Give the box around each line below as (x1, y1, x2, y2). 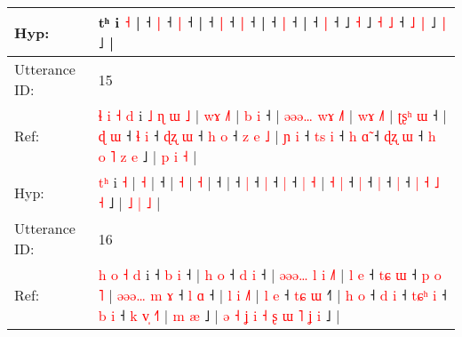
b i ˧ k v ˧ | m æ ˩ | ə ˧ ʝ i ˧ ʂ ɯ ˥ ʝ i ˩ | (98, 305, 340, 325)
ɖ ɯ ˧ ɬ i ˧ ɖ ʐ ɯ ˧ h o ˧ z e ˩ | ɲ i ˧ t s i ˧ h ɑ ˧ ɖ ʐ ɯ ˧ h (98, 125, 436, 146)
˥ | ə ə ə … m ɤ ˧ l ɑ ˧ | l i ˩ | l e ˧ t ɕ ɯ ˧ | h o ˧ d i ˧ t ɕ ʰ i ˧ (98, 285, 447, 305)
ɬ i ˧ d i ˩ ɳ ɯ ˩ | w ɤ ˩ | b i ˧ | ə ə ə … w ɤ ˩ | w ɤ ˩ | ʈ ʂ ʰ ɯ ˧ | (98, 105, 447, 125)
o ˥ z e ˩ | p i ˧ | (98, 146, 197, 166)
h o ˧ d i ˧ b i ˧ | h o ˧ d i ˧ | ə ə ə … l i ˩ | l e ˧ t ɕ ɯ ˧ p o (98, 264, 442, 285)
